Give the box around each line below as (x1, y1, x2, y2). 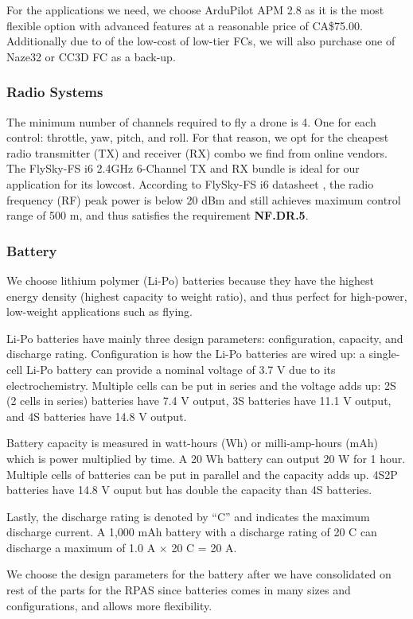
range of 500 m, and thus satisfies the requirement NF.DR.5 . (6, 207, 309, 224)
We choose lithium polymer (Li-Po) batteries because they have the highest (6, 271, 374, 288)
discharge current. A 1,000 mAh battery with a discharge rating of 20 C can (6, 524, 377, 540)
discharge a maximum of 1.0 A (6, 539, 156, 555)
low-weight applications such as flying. (6, 303, 193, 320)
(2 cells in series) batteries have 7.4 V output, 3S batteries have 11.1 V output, (6, 392, 392, 409)
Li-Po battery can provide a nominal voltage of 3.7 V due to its (25, 360, 336, 377)
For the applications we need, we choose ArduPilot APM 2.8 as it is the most (6, 2, 384, 18)
